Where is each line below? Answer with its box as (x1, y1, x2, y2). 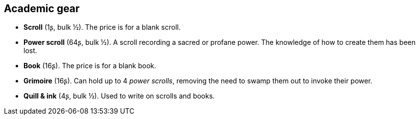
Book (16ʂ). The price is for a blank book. (23, 61, 157, 70)
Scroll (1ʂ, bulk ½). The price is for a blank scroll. (23, 23, 181, 32)
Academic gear (4, 2, 80, 15)
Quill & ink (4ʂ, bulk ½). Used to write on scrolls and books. (23, 92, 215, 100)
